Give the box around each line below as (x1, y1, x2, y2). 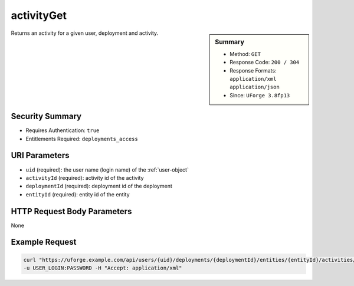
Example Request (11, 237, 77, 247)
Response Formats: (230, 67, 277, 74)
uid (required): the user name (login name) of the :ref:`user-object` (25, 166, 189, 173)
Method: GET (230, 50, 261, 57)
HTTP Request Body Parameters (11, 206, 132, 216)
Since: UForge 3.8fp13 (230, 91, 290, 98)
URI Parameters (11, 150, 70, 160)
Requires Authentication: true (25, 127, 100, 134)
